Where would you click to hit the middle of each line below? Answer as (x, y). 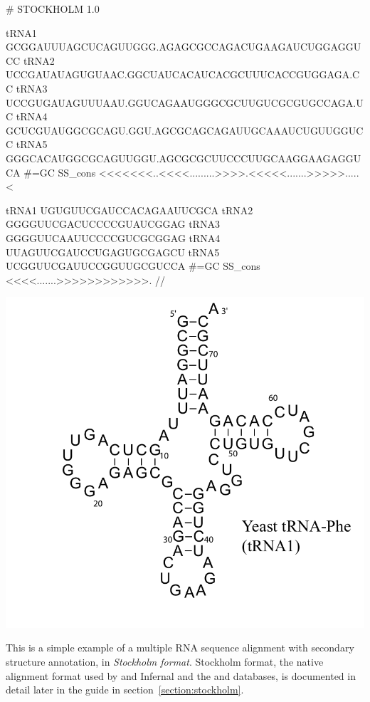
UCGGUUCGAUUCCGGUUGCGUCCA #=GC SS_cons (133, 266)
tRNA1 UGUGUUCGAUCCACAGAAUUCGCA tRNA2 (129, 210)
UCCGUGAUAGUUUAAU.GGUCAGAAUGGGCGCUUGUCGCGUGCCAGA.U (185, 102)
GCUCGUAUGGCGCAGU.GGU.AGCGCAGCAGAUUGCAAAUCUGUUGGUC (185, 130)
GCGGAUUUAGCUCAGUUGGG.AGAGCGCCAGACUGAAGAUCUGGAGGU (184, 47)
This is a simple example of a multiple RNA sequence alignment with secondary (180, 648)
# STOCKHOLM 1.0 (53, 9)
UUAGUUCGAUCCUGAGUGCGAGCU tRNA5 (113, 252)
